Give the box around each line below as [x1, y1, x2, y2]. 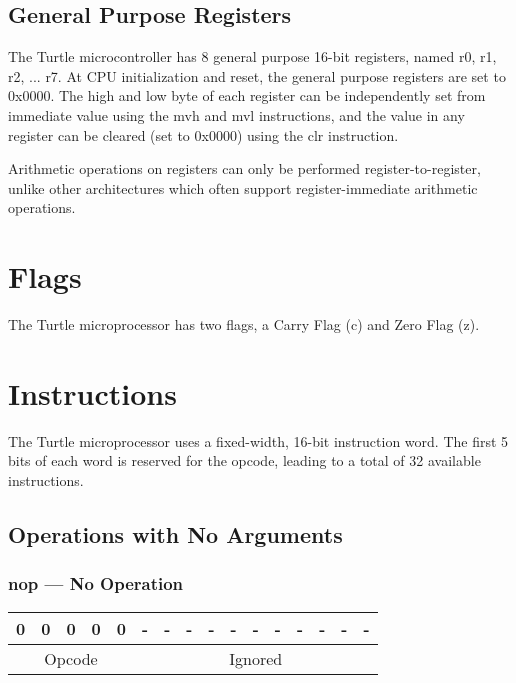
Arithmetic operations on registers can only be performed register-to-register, [8, 158, 481, 179]
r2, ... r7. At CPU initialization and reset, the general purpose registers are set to [8, 65, 506, 86]
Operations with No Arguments [8, 518, 343, 549]
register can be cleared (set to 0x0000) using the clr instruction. [8, 124, 399, 145]
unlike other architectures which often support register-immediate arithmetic [8, 177, 478, 198]
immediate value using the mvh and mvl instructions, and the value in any [8, 104, 465, 125]
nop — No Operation [8, 571, 184, 596]
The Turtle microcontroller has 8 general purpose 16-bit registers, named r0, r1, [8, 46, 497, 67]
